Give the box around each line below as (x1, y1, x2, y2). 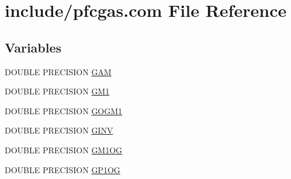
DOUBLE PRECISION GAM (5, 65, 112, 78)
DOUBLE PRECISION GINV (5, 124, 113, 136)
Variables (5, 38, 62, 56)
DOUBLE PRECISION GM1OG (5, 143, 123, 156)
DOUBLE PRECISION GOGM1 (5, 104, 123, 117)
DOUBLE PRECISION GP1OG (5, 163, 120, 176)
